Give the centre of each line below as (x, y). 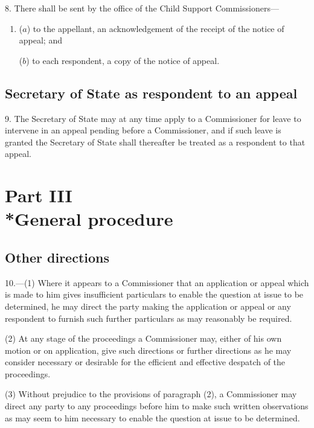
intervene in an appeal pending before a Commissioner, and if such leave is (143, 130)
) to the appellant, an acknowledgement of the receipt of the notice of (155, 28)
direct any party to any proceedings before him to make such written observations (157, 406)
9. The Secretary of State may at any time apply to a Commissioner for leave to (153, 118)
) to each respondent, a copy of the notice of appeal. (123, 60)
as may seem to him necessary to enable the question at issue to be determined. (152, 417)
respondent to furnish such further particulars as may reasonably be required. (149, 318)
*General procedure (89, 219)
